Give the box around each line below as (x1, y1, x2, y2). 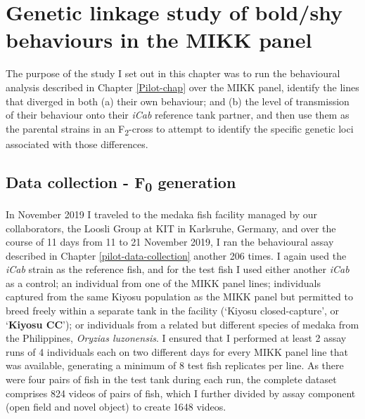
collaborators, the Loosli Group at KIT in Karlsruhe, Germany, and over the (6, 220, 336, 235)
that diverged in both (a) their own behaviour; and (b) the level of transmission (6, 93, 350, 108)
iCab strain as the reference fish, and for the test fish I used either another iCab (6, 262, 350, 277)
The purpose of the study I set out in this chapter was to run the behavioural (6, 66, 340, 81)
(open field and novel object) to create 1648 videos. (6, 399, 226, 414)
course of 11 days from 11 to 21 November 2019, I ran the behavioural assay (6, 234, 334, 249)
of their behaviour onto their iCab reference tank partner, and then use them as (6, 107, 350, 122)
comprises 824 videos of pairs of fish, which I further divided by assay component (6, 385, 356, 400)
